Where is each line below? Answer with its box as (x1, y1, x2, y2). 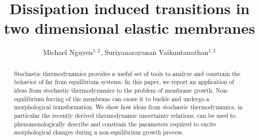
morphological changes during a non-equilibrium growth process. (14, 128, 184, 136)
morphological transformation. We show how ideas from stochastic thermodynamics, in (14, 103, 243, 111)
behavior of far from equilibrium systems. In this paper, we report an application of (14, 78, 234, 86)
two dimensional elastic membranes (4, 18, 255, 38)
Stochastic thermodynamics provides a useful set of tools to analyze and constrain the (14, 69, 240, 78)
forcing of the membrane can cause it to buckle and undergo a (46, 94, 209, 103)
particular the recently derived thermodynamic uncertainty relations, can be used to (14, 111, 236, 119)
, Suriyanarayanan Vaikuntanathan (100, 47, 209, 57)
